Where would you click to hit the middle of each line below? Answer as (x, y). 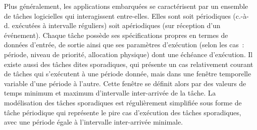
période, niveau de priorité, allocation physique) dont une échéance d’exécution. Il (128, 54)
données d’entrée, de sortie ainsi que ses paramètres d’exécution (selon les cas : (124, 45)
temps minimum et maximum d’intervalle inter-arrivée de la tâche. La (110, 93)
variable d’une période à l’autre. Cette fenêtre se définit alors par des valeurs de (125, 83)
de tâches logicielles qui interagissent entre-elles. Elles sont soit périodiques (117, 16)
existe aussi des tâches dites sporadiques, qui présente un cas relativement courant (129, 64)
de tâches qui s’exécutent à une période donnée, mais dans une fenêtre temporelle (128, 74)
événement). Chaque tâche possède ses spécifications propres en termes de (116, 35)
